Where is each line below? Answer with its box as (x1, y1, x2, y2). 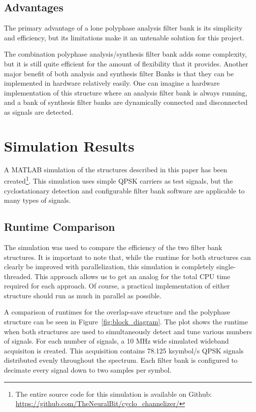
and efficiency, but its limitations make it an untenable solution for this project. (4, 32, 245, 42)
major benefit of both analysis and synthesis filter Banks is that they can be (4, 68, 234, 78)
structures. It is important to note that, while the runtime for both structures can (4, 252, 251, 262)
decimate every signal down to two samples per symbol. (4, 365, 172, 375)
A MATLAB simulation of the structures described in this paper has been (4, 164, 227, 174)
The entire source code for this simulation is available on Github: (15, 388, 212, 399)
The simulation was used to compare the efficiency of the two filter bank (4, 242, 223, 252)
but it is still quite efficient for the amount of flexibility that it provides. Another (4, 58, 249, 68)
